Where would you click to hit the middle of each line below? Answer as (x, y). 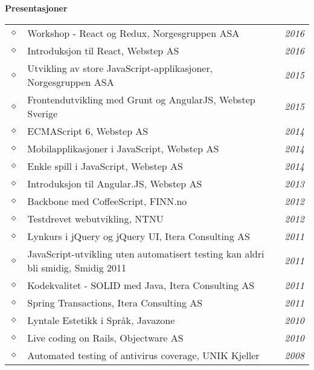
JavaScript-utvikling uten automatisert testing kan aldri (146, 253)
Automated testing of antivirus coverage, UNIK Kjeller (143, 355)
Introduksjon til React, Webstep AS (103, 50)
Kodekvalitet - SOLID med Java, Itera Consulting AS (141, 285)
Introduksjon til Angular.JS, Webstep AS (115, 183)
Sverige (43, 113)
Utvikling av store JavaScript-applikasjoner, (120, 68)
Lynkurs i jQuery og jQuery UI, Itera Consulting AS (139, 236)
